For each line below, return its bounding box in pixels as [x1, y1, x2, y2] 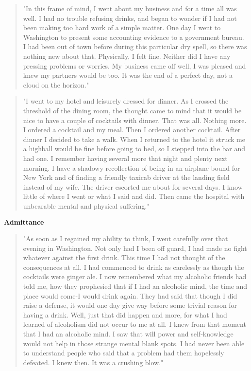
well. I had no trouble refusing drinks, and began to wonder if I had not [23, 13, 237, 23]
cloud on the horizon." [23, 79, 89, 89]
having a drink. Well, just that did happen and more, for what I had [23, 309, 227, 319]
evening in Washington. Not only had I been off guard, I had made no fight [23, 243, 247, 253]
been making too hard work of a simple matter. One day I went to [23, 22, 221, 33]
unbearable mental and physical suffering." [23, 200, 150, 211]
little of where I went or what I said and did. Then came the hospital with [23, 191, 245, 201]
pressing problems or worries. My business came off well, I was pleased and [23, 60, 246, 71]
